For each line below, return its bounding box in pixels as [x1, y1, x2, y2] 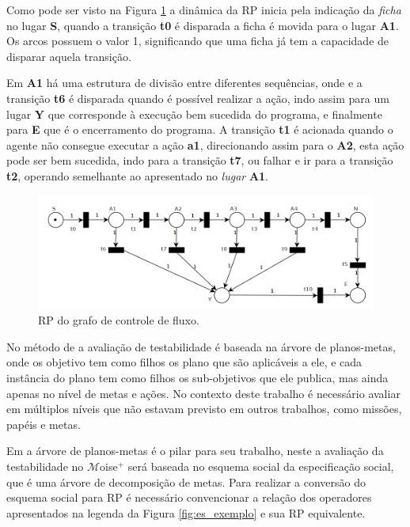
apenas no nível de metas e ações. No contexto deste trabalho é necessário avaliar [6, 385, 401, 401]
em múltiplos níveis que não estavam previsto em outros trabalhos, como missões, [6, 400, 402, 417]
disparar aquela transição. [6, 47, 131, 64]
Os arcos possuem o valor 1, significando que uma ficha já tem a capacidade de [6, 32, 389, 49]
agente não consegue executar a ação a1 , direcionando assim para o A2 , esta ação [6, 136, 404, 153]
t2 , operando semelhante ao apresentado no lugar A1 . [6, 167, 268, 184]
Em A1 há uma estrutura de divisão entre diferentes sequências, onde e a [6, 74, 363, 91]
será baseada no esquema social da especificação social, [127, 458, 394, 475]
